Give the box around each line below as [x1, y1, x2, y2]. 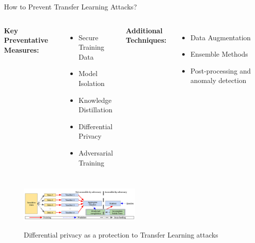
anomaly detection [190, 75, 247, 85]
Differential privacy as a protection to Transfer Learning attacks [24, 229, 218, 240]
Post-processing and [190, 65, 251, 76]
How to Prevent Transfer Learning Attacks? [4, 1, 137, 11]
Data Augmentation [190, 32, 251, 42]
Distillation [78, 104, 113, 115]
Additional [126, 25, 163, 35]
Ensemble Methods [190, 49, 248, 59]
